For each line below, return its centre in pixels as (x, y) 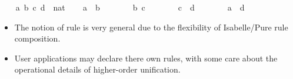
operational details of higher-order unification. (97, 69)
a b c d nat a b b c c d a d (130, 7)
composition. (37, 38)
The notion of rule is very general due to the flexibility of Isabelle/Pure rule (151, 27)
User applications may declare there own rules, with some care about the (146, 58)
